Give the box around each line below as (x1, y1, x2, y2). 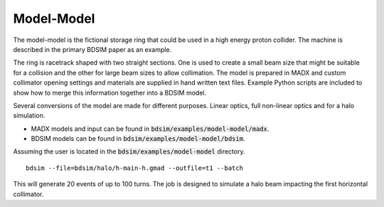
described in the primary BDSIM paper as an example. (13, 45, 172, 53)
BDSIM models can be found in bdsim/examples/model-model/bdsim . (31, 134, 245, 143)
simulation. (13, 111, 46, 120)
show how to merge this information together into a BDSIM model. (13, 88, 206, 97)
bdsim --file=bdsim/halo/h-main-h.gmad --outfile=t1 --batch (26, 164, 243, 172)
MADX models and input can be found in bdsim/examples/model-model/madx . (31, 124, 270, 133)
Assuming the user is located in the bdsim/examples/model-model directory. (13, 147, 245, 156)
